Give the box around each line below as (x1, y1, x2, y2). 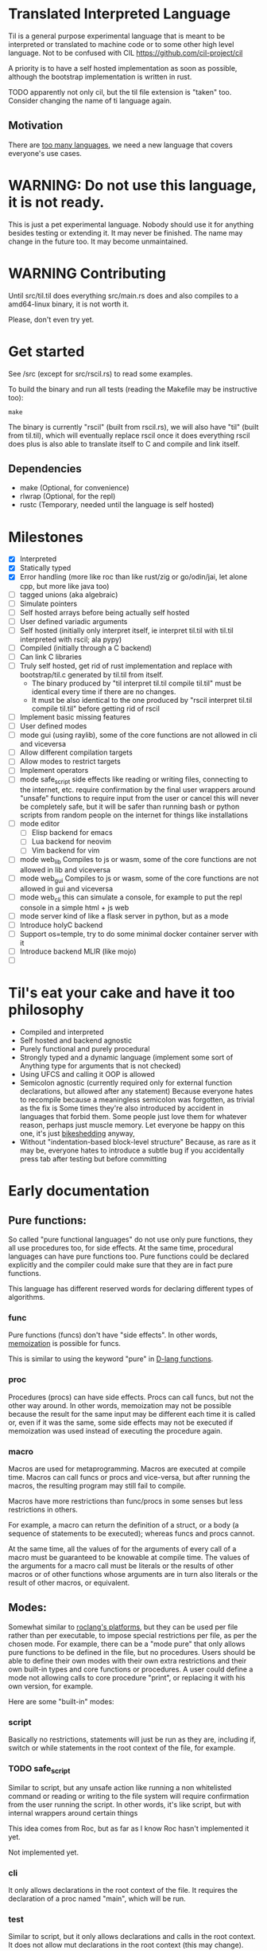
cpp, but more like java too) (19, 581, 110, 591)
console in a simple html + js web (19, 903, 130, 912)
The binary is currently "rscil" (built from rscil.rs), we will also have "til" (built (8, 422, 259, 431)
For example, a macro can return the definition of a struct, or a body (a (8, 1520, 239, 1529)
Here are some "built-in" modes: (8, 1696, 114, 1706)
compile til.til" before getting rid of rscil (31, 704, 161, 713)
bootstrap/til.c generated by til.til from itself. (19, 670, 164, 679)
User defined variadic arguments (19, 616, 128, 626)
